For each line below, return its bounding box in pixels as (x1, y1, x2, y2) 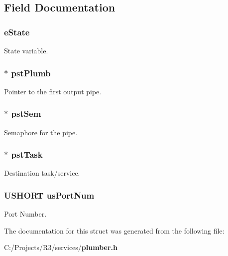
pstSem (11, 107, 41, 120)
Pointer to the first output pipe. (4, 86, 102, 96)
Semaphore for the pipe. (4, 127, 78, 137)
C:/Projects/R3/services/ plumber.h (4, 242, 118, 253)
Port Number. (4, 209, 47, 219)
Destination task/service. (4, 168, 80, 178)
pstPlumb (11, 66, 51, 79)
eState (4, 25, 30, 38)
